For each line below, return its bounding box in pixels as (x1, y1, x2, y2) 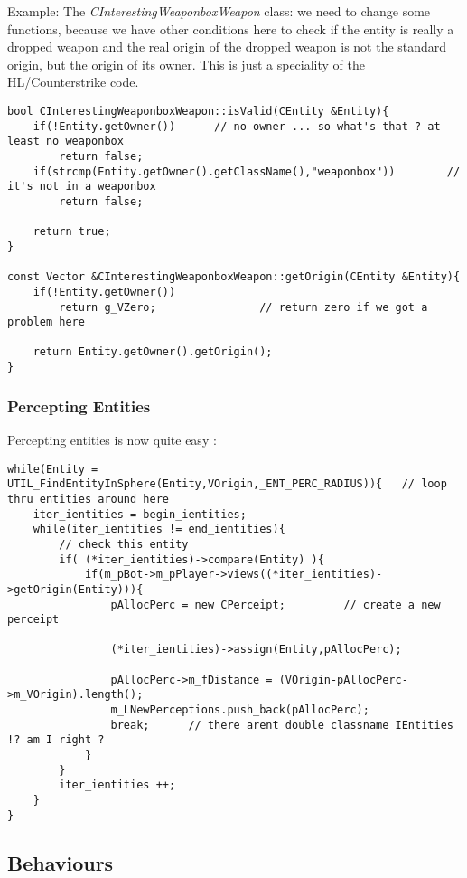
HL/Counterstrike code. (7, 72, 139, 91)
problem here (7, 316, 85, 329)
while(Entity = (7, 462, 98, 476)
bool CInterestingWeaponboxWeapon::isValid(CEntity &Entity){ (7, 104, 389, 118)
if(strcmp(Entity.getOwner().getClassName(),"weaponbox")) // (33, 165, 461, 178)
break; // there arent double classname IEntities (110, 718, 453, 732)
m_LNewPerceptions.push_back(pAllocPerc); (110, 703, 369, 717)
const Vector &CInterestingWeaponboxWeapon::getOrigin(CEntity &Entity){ (7, 270, 461, 284)
